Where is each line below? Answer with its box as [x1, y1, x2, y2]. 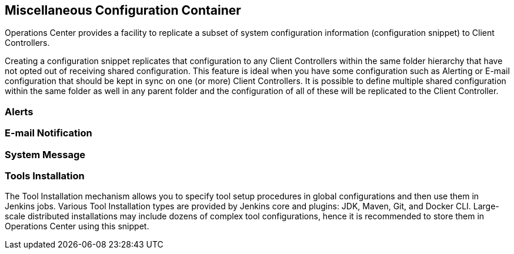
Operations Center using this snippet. [5, 221, 149, 232]
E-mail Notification [5, 127, 92, 139]
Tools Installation [5, 169, 85, 182]
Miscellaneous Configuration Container [5, 3, 241, 18]
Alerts [5, 105, 34, 118]
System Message [5, 148, 85, 161]
